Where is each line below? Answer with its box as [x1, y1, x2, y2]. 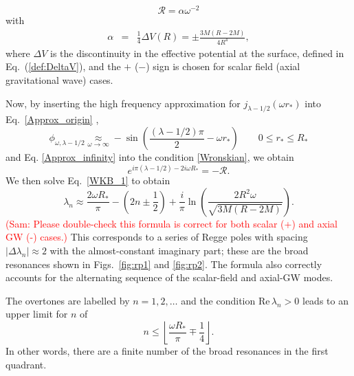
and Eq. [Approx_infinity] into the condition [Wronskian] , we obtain [5, 150, 294, 164]
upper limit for [5, 307, 68, 321]
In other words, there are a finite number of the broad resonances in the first [5, 343, 329, 357]
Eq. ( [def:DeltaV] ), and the [5, 59, 121, 74]
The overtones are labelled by [5, 293, 130, 307]
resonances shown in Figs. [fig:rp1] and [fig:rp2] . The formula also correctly [5, 256, 322, 271]
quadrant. [5, 357, 47, 371]
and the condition [181, 293, 256, 307]
